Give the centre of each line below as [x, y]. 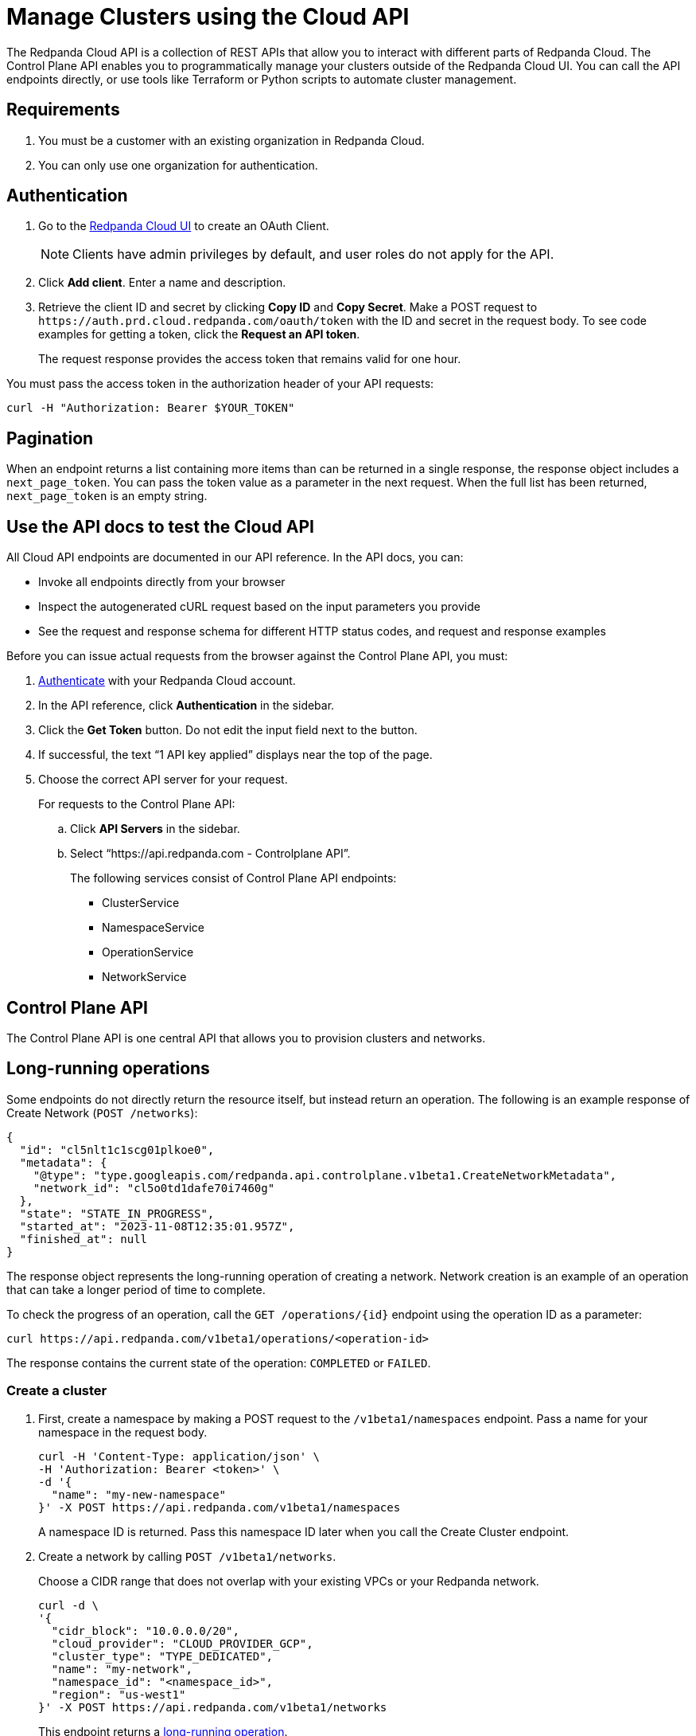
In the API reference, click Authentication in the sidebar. [187, 706]
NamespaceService [154, 928]
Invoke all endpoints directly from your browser [162, 582]
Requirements [63, 110]
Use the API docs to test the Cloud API [160, 526]
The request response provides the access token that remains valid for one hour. [250, 359]
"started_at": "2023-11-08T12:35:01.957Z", [157, 1226]
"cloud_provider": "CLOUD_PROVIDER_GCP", [182, 1643]
